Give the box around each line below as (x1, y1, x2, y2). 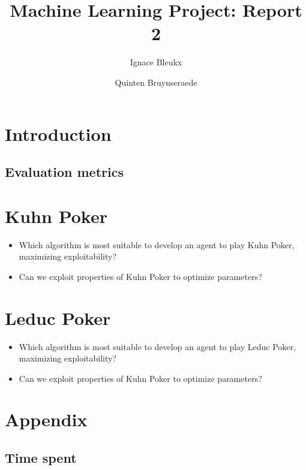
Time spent (5, 448, 77, 467)
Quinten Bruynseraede (115, 76, 197, 88)
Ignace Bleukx (130, 56, 182, 68)
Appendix (5, 407, 88, 432)
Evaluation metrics (5, 162, 124, 181)
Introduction (5, 121, 112, 146)
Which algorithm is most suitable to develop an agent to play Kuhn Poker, (19, 238, 295, 251)
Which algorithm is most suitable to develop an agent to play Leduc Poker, (19, 340, 296, 352)
